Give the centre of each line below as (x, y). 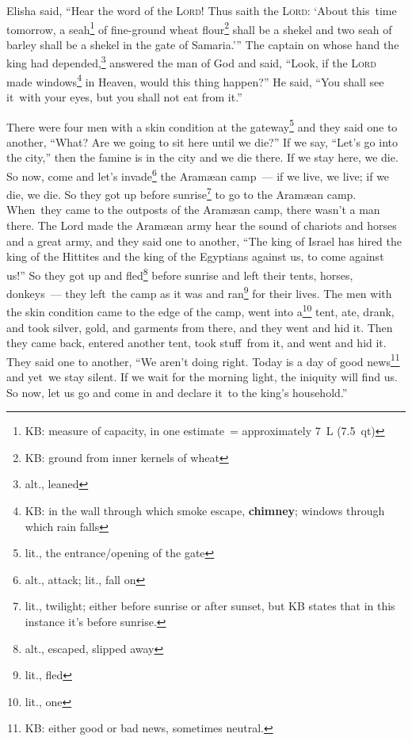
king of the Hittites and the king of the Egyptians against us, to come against (195, 256)
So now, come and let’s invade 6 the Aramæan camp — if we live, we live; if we (198, 174)
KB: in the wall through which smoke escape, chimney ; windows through (205, 510)
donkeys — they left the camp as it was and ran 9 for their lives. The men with (199, 292)
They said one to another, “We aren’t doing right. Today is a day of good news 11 (203, 360)
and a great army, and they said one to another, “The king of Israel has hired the (204, 241)
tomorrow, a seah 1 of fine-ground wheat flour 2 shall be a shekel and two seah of (199, 28)
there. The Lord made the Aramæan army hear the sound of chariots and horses (202, 225)
